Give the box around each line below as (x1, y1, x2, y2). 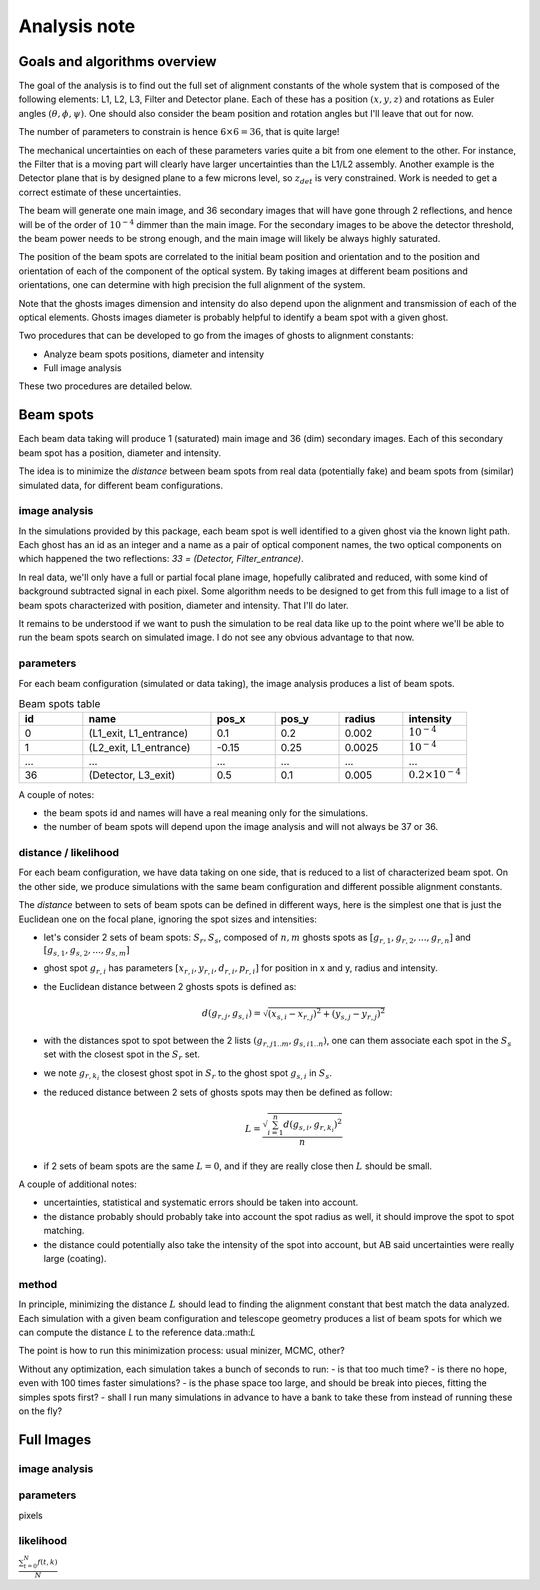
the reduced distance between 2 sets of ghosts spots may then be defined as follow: (43, 1086, 393, 1098)
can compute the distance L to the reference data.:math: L (18, 1326, 256, 1338)
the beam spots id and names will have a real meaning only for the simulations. (43, 806, 369, 819)
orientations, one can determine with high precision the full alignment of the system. (18, 279, 366, 291)
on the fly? (18, 1405, 63, 1417)
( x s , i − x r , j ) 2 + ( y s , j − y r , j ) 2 (267, 1006, 385, 1022)
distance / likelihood (18, 846, 120, 860)
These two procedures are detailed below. (18, 380, 193, 392)
